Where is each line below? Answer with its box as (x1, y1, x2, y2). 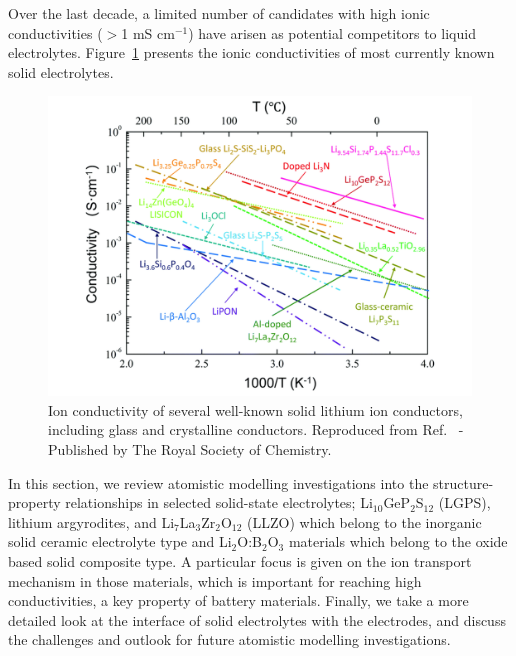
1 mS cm (121, 22, 175, 43)
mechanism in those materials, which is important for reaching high (8, 570, 422, 591)
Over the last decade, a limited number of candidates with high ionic (8, 3, 430, 23)
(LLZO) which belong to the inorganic (247, 511, 482, 532)
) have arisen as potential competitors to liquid (188, 22, 476, 43)
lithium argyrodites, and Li (8, 511, 175, 532)
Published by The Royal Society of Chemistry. (48, 438, 332, 459)
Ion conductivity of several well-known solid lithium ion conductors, (48, 399, 463, 420)
